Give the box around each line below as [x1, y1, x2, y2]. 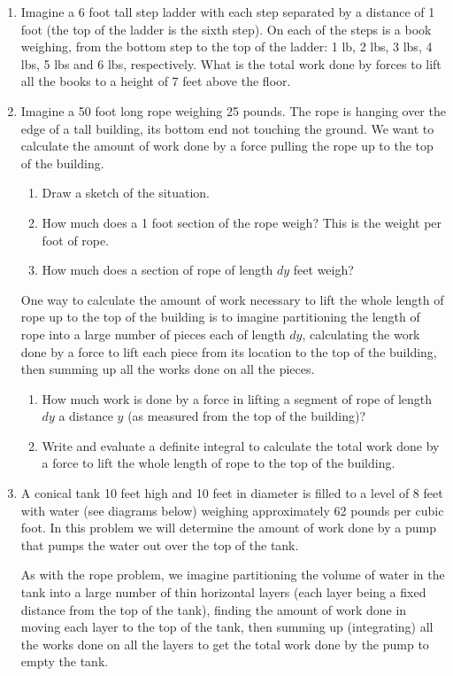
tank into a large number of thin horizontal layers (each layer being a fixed [20, 583, 426, 602]
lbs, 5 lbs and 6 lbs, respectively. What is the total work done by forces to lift [20, 54, 441, 73]
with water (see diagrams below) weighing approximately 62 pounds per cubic [20, 501, 444, 519]
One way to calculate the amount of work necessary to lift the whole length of [20, 290, 444, 308]
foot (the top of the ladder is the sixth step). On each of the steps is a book [20, 19, 432, 38]
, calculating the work [302, 324, 420, 343]
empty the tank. [20, 652, 109, 671]
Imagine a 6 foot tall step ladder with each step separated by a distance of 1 [20, 3, 435, 20]
